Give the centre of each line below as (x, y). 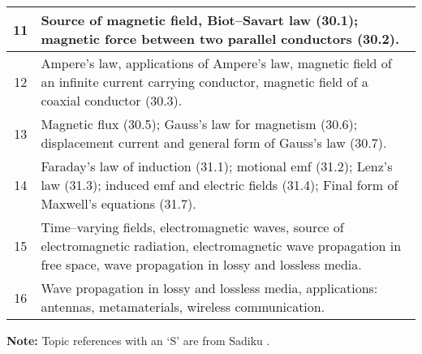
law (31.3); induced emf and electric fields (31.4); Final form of (220, 185)
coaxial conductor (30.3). (112, 100)
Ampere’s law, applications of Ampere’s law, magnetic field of (216, 63)
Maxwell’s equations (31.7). (118, 203)
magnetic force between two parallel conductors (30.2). (220, 39)
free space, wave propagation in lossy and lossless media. (201, 264)
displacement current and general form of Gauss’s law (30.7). (214, 142)
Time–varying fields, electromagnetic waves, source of (192, 227)
